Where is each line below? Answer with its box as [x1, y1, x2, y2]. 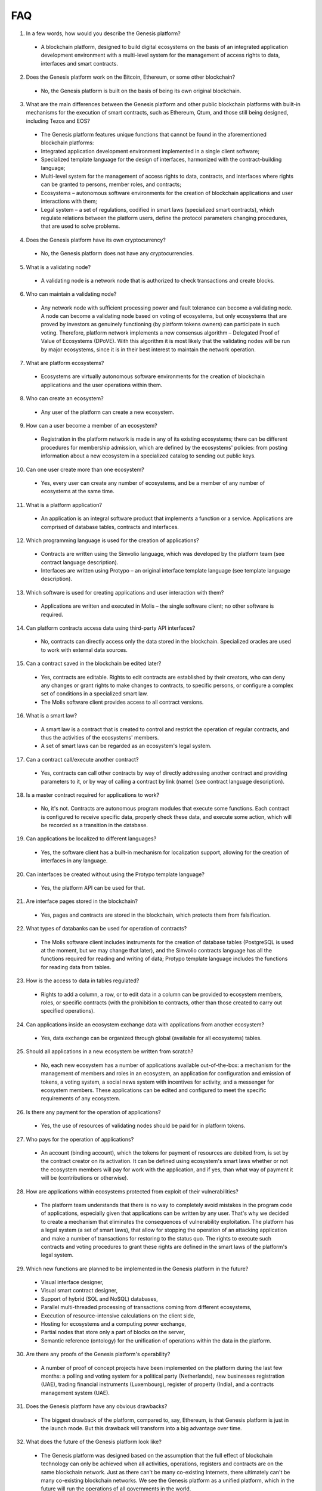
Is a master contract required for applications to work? [26, 791, 160, 799]
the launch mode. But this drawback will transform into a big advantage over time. [41, 1424, 242, 1431]
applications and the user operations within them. [41, 381, 163, 388]
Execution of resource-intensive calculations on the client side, [41, 1312, 196, 1319]
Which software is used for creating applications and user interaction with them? [26, 589, 224, 596]
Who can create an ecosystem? [26, 395, 104, 402]
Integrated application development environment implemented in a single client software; [41, 147, 259, 154]
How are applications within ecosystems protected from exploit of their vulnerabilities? [26, 1187, 239, 1195]
